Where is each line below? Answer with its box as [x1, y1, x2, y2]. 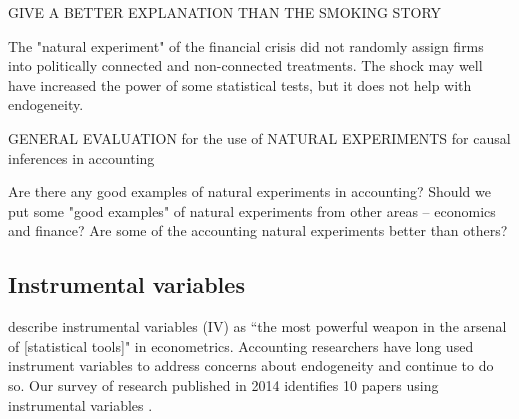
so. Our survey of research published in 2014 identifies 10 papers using [8, 374, 439, 395]
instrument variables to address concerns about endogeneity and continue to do [8, 355, 494, 376]
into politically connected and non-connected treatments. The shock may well [8, 55, 483, 76]
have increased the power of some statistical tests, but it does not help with [8, 74, 472, 95]
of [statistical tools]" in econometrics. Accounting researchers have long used [8, 335, 474, 356]
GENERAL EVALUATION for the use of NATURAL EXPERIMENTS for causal [8, 127, 511, 148]
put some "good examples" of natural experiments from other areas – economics [8, 200, 496, 221]
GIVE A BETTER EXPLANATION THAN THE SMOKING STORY [8, 2, 442, 22]
